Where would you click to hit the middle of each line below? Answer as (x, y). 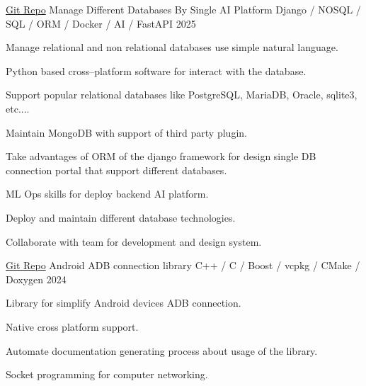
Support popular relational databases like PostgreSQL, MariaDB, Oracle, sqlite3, (182, 95)
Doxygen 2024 (36, 279)
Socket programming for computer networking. (107, 374)
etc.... (18, 108)
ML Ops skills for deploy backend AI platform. (107, 194)
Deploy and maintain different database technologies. (121, 217)
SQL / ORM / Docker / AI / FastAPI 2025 (101, 23)
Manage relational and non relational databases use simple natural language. (172, 47)
